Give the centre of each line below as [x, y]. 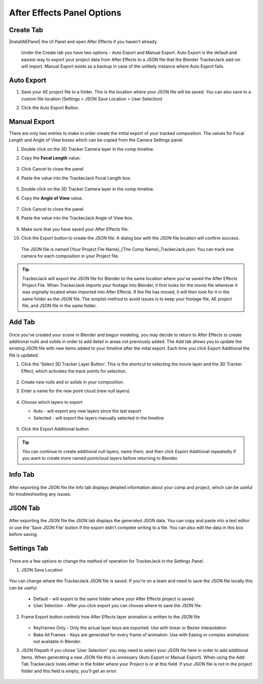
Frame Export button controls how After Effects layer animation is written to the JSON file [111, 617]
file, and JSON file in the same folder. [59, 306]
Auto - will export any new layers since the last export [87, 411]
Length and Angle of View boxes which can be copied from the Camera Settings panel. [96, 140]
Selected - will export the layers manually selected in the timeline [99, 418]
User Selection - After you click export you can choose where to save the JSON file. [118, 606]
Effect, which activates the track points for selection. [74, 371]
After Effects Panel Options [65, 13]
